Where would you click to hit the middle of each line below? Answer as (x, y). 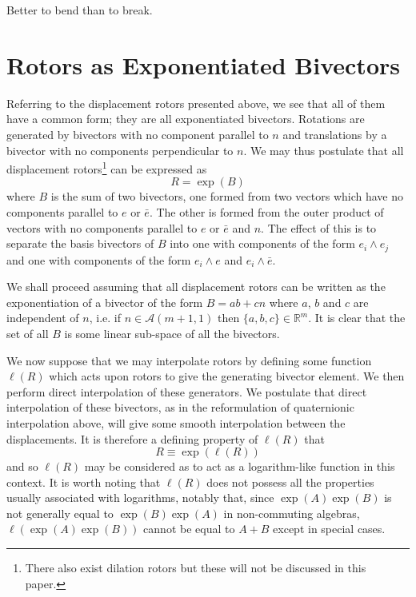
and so (22, 466)
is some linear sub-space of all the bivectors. (172, 333)
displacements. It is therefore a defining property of (132, 438)
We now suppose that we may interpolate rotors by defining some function (189, 360)
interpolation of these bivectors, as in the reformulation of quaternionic (180, 407)
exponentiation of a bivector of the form (105, 302)
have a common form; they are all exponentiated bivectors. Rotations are (186, 119)
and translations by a (335, 134)
